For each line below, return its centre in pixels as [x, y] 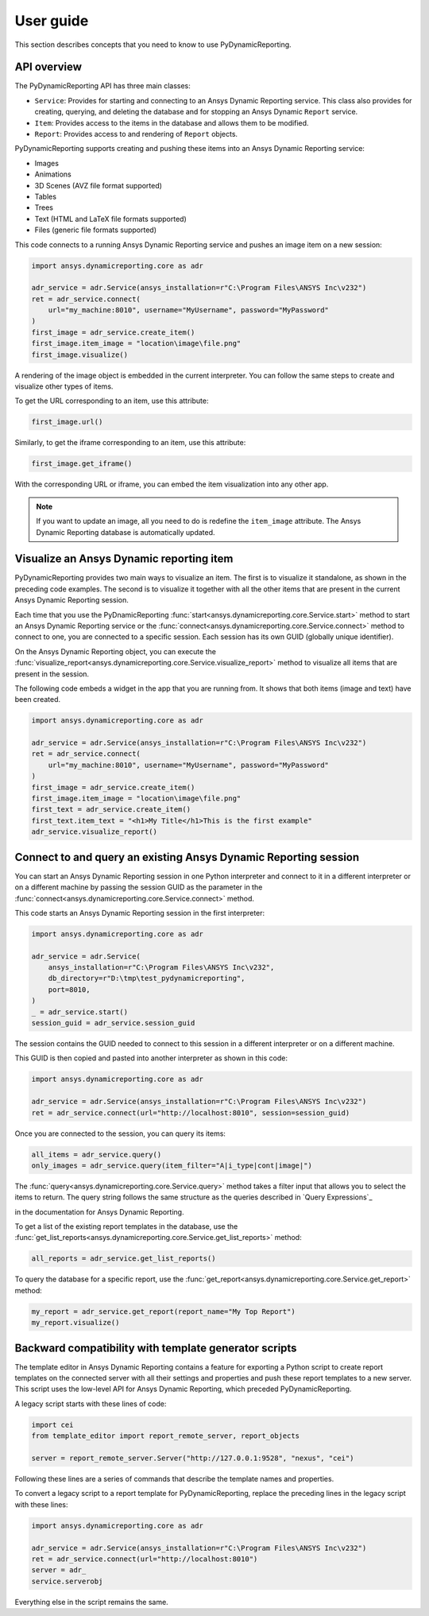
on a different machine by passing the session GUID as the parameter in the [139, 887]
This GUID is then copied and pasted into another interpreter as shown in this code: [151, 1058]
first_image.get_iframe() [82, 464]
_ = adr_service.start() [80, 1012]
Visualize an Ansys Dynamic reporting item [124, 559]
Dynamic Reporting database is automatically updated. [126, 532]
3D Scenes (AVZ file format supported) [99, 185]
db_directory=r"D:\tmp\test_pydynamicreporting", [147, 979]
